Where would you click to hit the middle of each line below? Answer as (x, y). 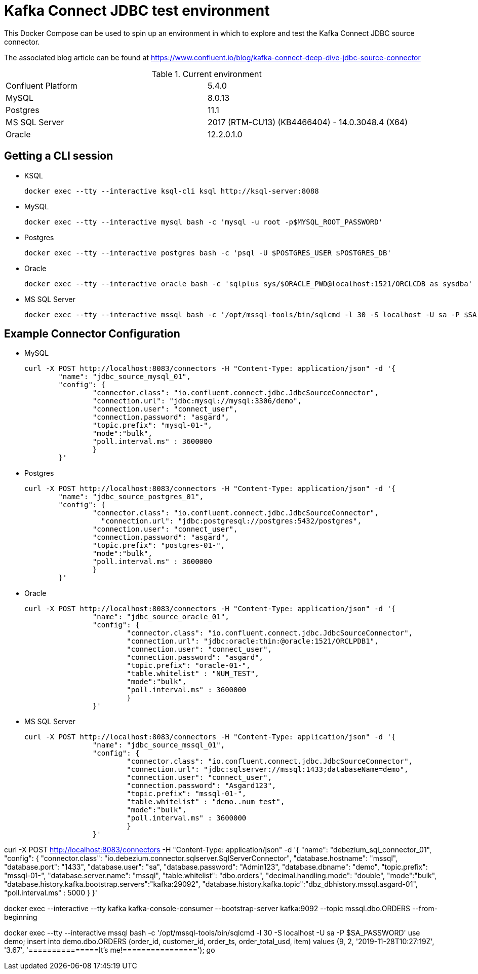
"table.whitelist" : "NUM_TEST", (193, 674)
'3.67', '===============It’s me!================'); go (110, 950)
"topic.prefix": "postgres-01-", (159, 546)
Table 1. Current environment (207, 74)
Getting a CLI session (59, 156)
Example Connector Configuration (92, 334)
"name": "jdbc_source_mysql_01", (125, 377)
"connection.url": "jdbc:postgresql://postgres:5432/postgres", (231, 521)
